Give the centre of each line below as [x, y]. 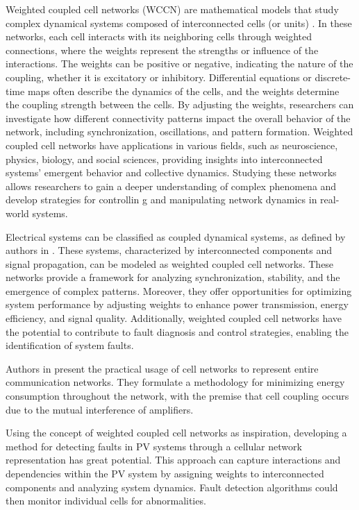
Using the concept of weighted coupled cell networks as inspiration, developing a [176, 433]
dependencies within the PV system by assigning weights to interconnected [165, 473]
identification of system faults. [70, 345]
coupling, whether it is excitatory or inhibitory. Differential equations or [159, 77]
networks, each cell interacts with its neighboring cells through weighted [159, 36]
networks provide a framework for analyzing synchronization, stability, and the [173, 277]
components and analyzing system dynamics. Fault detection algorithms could [172, 487]
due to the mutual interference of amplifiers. [100, 409]
